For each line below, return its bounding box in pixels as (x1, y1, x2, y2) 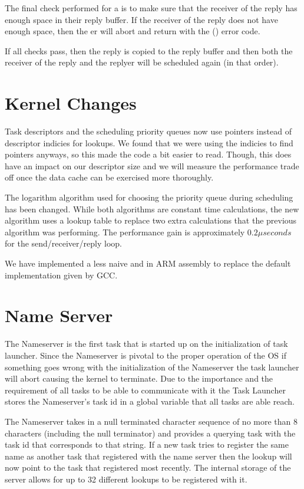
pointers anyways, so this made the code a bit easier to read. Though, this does (5, 148, 292, 160)
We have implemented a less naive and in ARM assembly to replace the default (5, 257, 291, 270)
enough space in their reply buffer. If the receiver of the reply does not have (5, 13, 278, 25)
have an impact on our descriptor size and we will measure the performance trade (5, 159, 299, 172)
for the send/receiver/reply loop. (5, 237, 122, 250)
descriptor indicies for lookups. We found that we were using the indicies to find (5, 136, 293, 149)
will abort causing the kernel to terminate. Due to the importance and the (5, 372, 273, 385)
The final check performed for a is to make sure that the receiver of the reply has (5, 2, 298, 14)
